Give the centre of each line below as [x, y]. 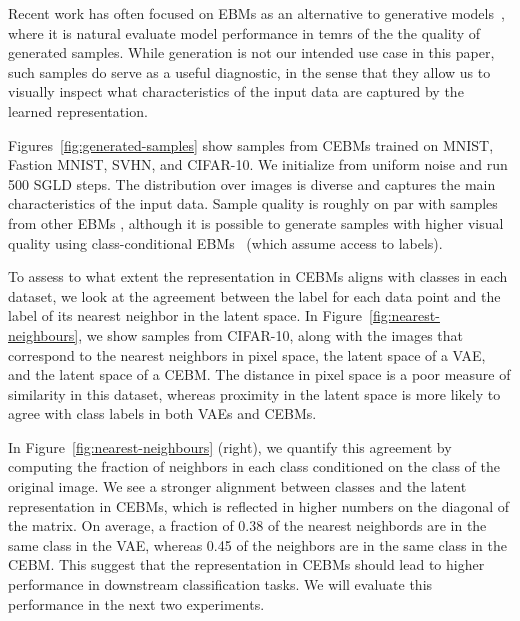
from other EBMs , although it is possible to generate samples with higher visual [256, 222]
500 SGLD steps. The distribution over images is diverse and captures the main [252, 183]
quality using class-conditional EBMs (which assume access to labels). [225, 242]
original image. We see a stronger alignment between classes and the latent [237, 486]
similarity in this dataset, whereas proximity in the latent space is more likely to [254, 393]
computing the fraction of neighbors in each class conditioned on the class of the [254, 466]
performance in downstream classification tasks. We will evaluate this [220, 584]
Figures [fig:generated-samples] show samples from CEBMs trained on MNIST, [251, 144]
